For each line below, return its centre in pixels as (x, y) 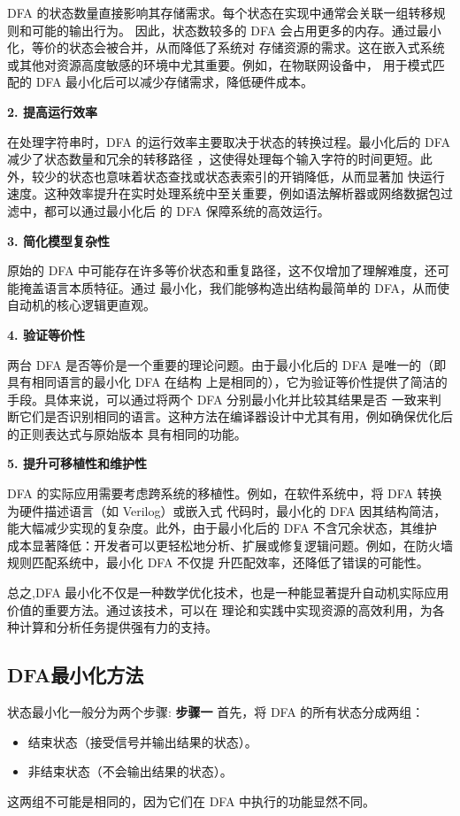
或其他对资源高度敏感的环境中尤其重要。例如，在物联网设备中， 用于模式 (220, 64)
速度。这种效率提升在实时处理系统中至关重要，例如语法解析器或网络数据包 (224, 193)
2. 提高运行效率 (52, 111)
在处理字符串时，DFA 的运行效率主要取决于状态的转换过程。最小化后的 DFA (229, 141)
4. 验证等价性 (46, 334)
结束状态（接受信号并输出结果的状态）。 (142, 741)
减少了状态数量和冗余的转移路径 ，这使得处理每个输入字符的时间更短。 (214, 159)
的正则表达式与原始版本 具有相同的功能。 (127, 433)
